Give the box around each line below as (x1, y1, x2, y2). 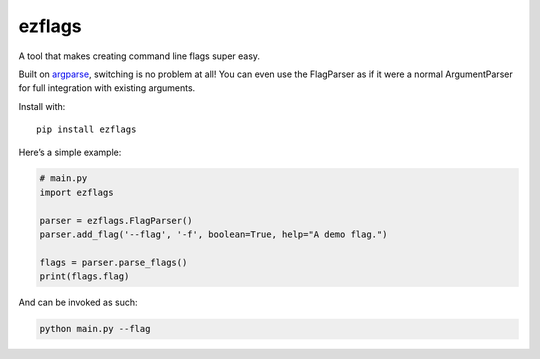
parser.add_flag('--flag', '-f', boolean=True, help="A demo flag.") (39, 229, 388, 240)
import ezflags (39, 186, 114, 198)
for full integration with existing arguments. (18, 82, 196, 94)
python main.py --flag (39, 323, 151, 335)
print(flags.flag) (39, 271, 130, 282)
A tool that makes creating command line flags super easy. (18, 50, 260, 62)
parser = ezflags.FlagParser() (39, 215, 194, 226)
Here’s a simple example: (18, 146, 122, 158)
